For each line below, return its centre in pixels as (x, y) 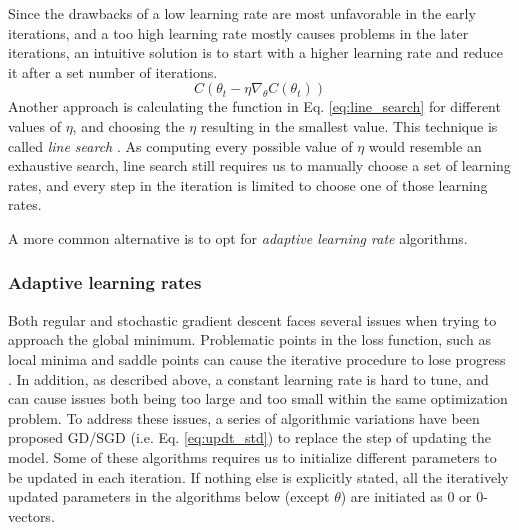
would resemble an (425, 145)
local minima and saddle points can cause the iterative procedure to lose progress (257, 358)
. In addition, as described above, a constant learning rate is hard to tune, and (248, 378)
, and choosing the (128, 125)
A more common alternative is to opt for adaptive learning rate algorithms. (238, 237)
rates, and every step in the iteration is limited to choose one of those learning (248, 184)
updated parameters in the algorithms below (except (169, 496)
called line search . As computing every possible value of (180, 145)
